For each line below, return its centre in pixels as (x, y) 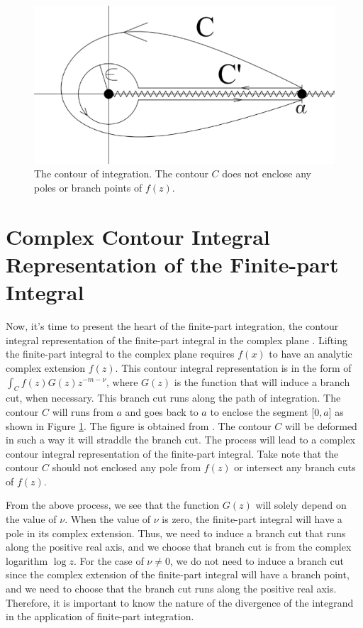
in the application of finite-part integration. (100, 616)
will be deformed (321, 425)
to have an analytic (311, 354)
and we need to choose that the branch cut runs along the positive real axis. (171, 589)
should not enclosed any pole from (127, 467)
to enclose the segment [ (262, 411)
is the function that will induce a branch (262, 381)
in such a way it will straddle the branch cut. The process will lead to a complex (181, 440)
